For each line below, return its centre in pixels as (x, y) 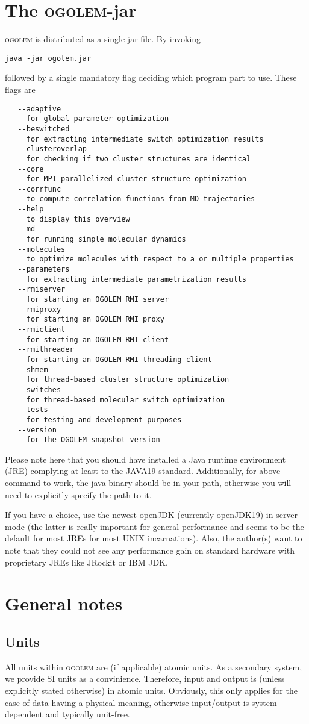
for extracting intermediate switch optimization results (145, 139)
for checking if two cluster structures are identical (139, 159)
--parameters (44, 270)
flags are (20, 89)
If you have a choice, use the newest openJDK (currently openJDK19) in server (151, 515)
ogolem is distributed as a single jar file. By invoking (103, 39)
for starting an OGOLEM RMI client (98, 339)
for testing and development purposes (104, 420)
